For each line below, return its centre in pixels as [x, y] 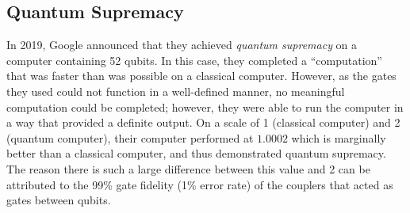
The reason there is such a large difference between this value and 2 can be [188, 168]
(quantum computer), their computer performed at [130, 137]
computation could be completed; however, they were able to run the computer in [205, 106]
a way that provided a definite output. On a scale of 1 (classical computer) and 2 [203, 122]
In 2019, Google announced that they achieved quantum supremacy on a [182, 45]
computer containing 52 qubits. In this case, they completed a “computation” [194, 60]
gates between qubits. [59, 200]
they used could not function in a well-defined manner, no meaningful [176, 91]
